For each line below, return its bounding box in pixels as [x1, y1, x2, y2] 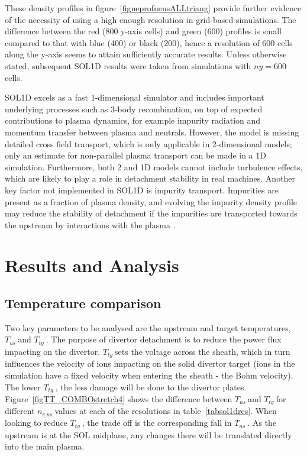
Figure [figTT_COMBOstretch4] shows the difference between [5, 393, 232, 405]
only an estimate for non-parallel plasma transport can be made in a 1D [5, 149, 266, 161]
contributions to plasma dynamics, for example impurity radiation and [5, 114, 261, 127]
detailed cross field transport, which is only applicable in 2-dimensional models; [5, 137, 292, 150]
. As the [247, 416, 277, 429]
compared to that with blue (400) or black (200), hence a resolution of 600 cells [5, 36, 293, 48]
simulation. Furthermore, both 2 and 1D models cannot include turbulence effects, [5, 160, 303, 173]
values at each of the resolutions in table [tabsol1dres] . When [54, 405, 277, 417]
